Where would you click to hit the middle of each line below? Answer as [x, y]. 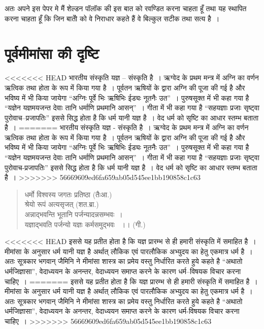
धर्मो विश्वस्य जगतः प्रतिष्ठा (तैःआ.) [68, 194]
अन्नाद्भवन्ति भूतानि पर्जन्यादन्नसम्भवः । [74, 214]
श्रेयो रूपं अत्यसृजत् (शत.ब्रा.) [62, 204]
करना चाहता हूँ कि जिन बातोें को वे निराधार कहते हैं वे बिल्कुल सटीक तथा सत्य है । [112, 18]
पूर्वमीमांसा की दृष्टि [52, 53]
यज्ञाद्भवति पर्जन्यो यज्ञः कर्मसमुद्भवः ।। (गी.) [85, 224]
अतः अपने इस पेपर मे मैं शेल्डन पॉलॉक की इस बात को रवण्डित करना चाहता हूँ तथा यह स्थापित [126, 8]
